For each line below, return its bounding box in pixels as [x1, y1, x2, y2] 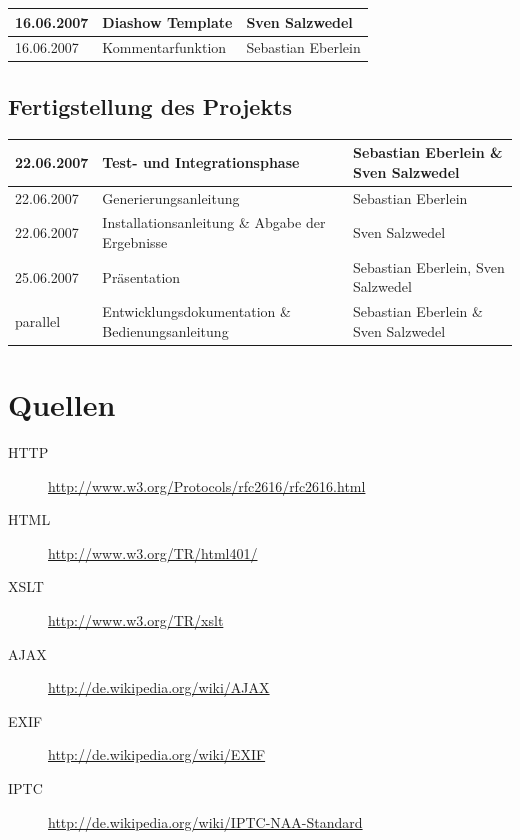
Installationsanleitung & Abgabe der [102, 212, 326, 233]
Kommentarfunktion [102, 37, 227, 58]
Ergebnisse [102, 232, 168, 253]
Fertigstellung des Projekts [8, 90, 293, 121]
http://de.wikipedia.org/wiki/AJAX [48, 677, 270, 698]
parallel [15, 311, 61, 332]
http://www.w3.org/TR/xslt [48, 610, 224, 631]
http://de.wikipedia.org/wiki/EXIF [48, 744, 266, 765]
